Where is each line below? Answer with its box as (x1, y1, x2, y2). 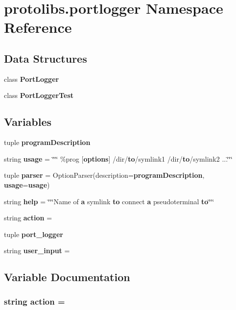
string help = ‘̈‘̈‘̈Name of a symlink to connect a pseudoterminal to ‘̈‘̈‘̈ (4, 196, 214, 206)
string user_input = (4, 245, 70, 256)
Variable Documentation (4, 269, 130, 285)
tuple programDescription (4, 137, 91, 147)
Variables (4, 114, 52, 129)
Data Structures (4, 50, 87, 66)
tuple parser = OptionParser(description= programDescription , (4, 170, 205, 180)
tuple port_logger (4, 229, 63, 239)
